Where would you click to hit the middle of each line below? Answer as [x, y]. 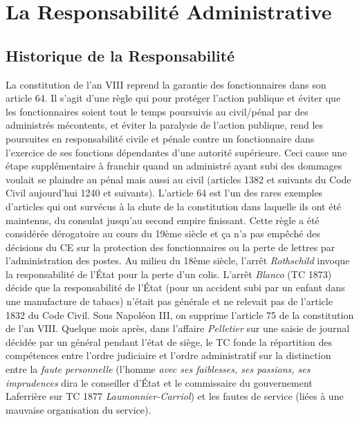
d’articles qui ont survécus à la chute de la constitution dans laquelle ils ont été [174, 206]
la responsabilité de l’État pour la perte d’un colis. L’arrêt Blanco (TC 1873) [169, 274]
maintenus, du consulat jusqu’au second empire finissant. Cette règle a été [163, 220]
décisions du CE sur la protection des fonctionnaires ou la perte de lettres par [171, 247]
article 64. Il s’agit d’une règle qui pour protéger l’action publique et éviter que [173, 98]
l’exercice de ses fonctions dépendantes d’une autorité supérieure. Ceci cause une [176, 152]
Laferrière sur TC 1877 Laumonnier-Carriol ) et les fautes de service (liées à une [175, 396]
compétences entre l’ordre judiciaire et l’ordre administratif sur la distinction [168, 355]
